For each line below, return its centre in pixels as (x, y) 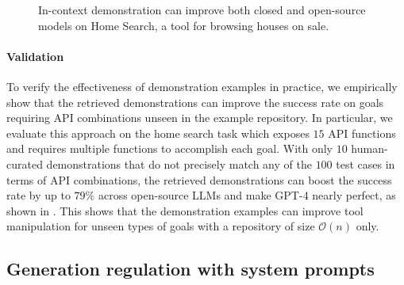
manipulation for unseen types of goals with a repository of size (161, 226)
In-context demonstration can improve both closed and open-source (202, 9)
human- (369, 148)
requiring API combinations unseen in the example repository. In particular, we (200, 118)
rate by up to (38, 195)
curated (25, 163)
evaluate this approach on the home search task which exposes (158, 133)
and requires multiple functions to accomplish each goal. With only (169, 148)
